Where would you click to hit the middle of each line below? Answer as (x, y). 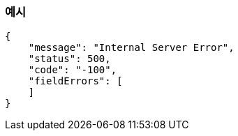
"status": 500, (69, 59)
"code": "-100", (73, 70)
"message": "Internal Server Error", (131, 48)
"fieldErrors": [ (75, 81)
